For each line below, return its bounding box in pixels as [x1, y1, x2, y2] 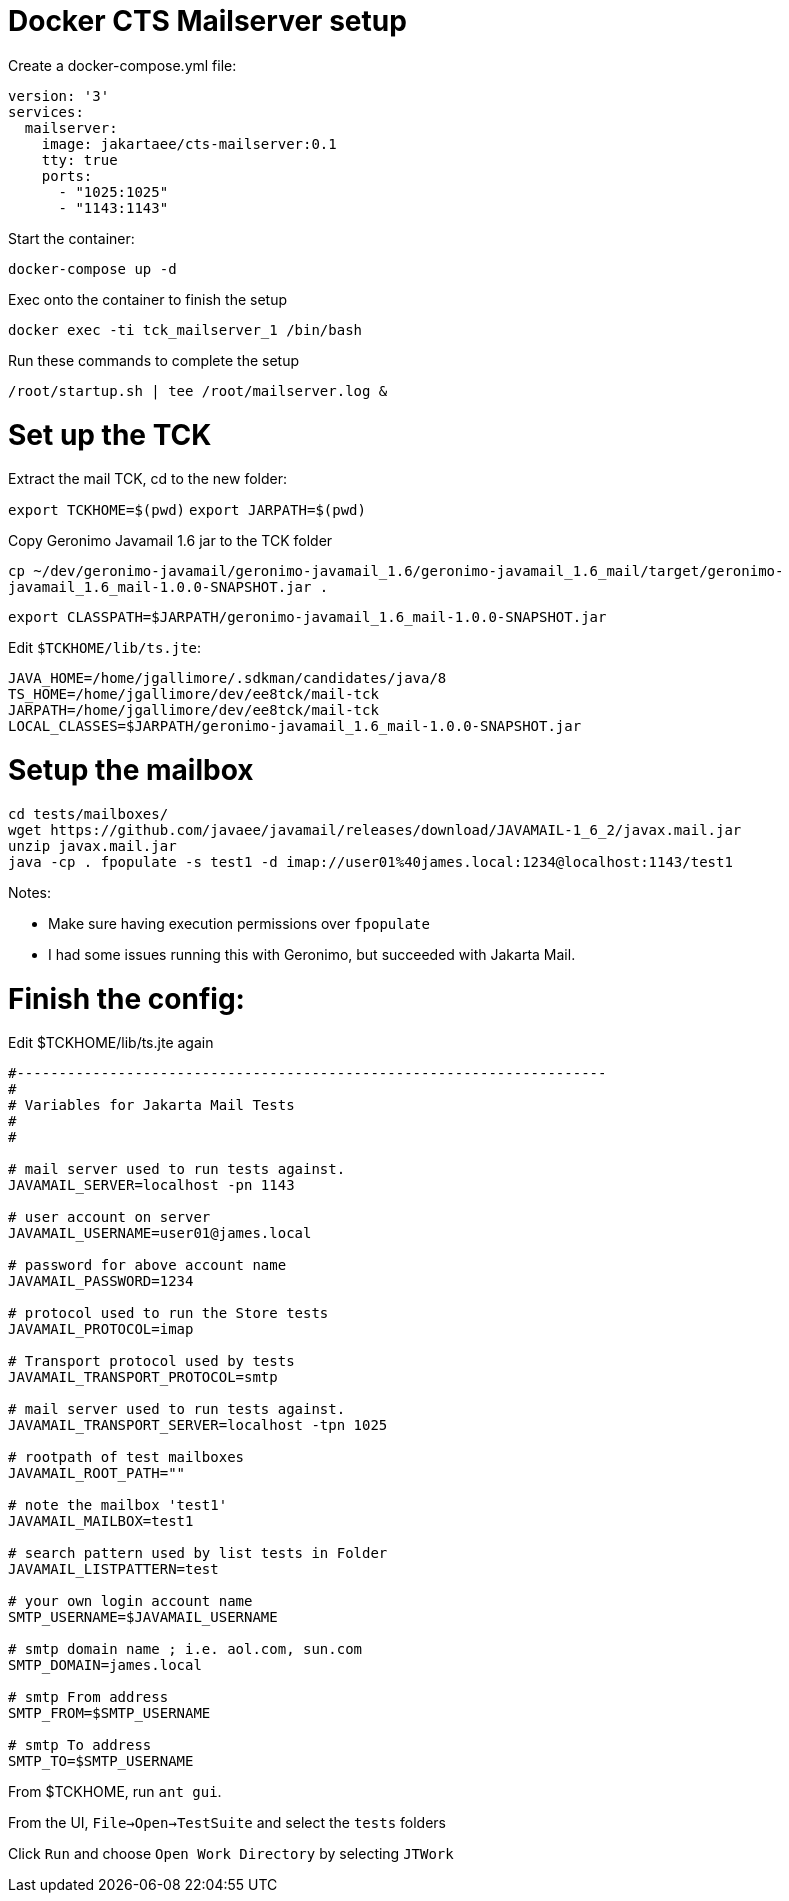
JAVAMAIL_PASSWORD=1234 [8, 1273, 194, 1290]
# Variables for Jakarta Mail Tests [8, 1097, 295, 1114]
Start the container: [8, 229, 135, 247]
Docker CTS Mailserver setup [8, 4, 407, 38]
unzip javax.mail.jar [8, 837, 177, 854]
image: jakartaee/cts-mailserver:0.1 [41, 135, 337, 152]
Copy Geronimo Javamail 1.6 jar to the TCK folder [8, 532, 333, 550]
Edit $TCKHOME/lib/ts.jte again [8, 1034, 214, 1052]
